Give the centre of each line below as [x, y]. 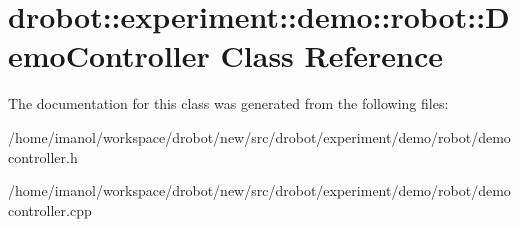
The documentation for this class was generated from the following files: [228, 103]
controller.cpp [50, 209]
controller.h [43, 156]
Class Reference [332, 55]
